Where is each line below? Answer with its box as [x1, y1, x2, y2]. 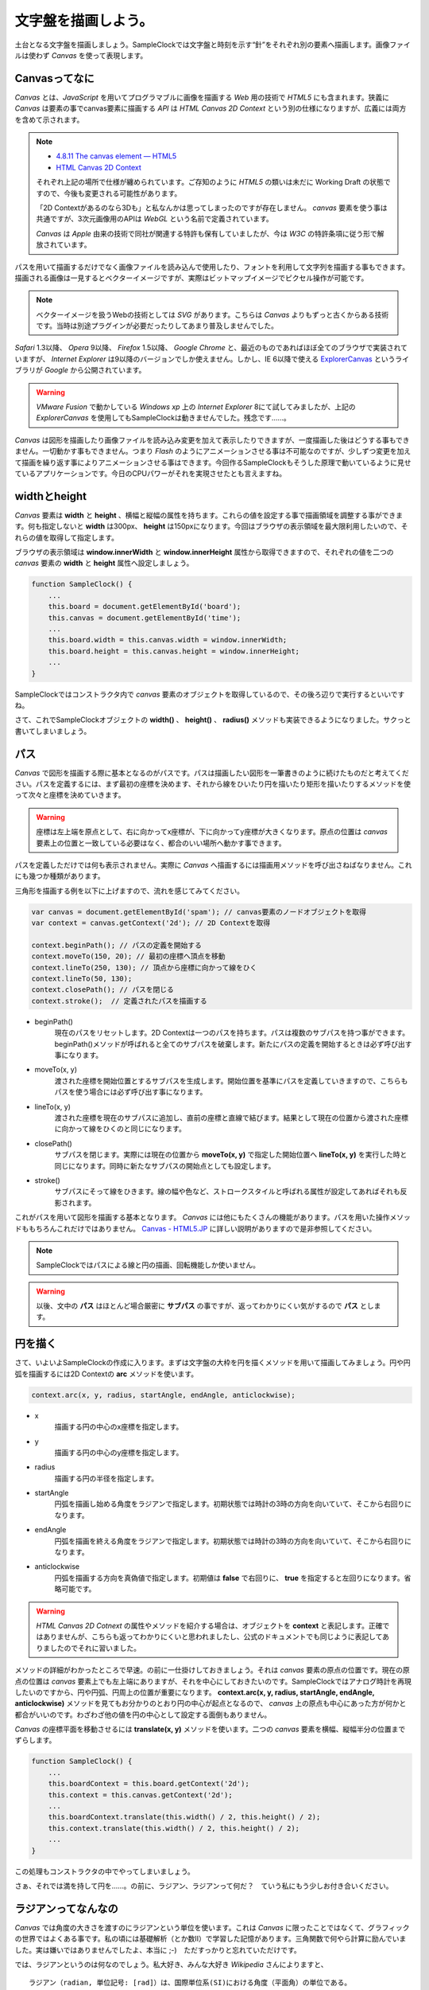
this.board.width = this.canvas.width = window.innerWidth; [48, 635, 288, 645]
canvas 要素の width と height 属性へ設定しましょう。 [14, 558, 194, 568]
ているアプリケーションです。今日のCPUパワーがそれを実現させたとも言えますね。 [14, 469, 286, 478]
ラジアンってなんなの [14, 1902, 118, 1915]
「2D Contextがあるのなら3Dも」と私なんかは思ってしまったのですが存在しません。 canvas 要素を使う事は [36, 203, 388, 213]
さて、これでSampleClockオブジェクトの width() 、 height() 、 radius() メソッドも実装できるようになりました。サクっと [14, 715, 412, 724]
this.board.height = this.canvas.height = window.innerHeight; [48, 646, 300, 656]
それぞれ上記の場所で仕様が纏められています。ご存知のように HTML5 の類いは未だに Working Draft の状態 [36, 178, 385, 187]
